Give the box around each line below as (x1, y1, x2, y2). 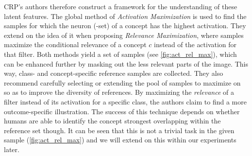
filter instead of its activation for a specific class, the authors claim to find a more (4, 96, 247, 106)
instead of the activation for (154, 39, 237, 50)
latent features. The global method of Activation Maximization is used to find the (4, 11, 247, 21)
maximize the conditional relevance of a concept (4, 39, 147, 50)
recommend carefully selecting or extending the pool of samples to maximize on (4, 77, 241, 87)
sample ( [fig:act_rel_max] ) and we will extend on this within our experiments (4, 135, 236, 145)
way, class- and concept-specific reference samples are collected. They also (4, 68, 223, 78)
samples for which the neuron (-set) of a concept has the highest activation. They (4, 20, 246, 31)
